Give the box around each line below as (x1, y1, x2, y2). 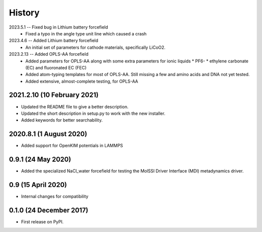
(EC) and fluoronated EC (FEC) (25, 64, 87, 70)
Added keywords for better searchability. (21, 117, 103, 123)
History (9, 7, 40, 18)
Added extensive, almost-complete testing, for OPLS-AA (25, 78, 138, 84)
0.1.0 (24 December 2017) (9, 206, 88, 214)
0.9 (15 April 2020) (9, 181, 67, 189)
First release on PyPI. (21, 218, 64, 225)
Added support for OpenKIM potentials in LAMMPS (21, 143, 123, 149)
